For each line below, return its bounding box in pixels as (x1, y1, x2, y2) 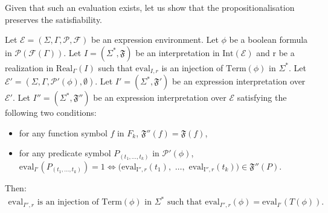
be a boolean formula (229, 33, 308, 46)
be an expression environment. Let (91, 33, 219, 46)
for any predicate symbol (19, 147, 111, 159)
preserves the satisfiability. (5, 13, 102, 25)
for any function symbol (19, 126, 108, 139)
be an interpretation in (135, 46, 220, 59)
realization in (5, 61, 54, 74)
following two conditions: (5, 106, 97, 119)
